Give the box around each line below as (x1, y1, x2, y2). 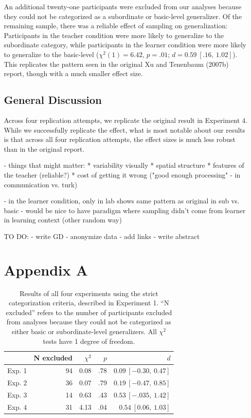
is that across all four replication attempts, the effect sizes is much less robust (4, 134, 236, 144)
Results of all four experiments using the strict (19, 288, 159, 298)
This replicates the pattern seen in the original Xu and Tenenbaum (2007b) (4, 59, 229, 69)
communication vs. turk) (4, 179, 77, 189)
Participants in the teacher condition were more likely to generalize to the (4, 30, 224, 40)
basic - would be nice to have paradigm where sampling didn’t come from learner (4, 205, 246, 215)
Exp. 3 (7, 389, 27, 399)
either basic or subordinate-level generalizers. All (12, 326, 157, 336)
